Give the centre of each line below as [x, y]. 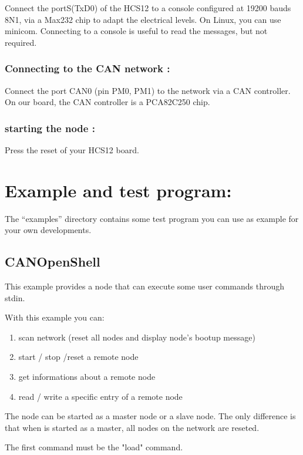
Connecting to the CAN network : [87, 68]
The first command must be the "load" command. [94, 447]
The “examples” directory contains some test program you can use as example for [152, 218]
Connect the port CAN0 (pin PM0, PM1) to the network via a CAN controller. [148, 90]
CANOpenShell [53, 262]
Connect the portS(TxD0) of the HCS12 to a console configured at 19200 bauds [148, 8]
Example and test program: [118, 190]
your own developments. [48, 230]
